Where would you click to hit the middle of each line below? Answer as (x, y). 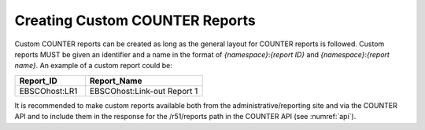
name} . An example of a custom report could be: (94, 66)
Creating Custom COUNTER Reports (135, 20)
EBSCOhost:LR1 (48, 91)
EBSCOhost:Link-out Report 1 (144, 91)
